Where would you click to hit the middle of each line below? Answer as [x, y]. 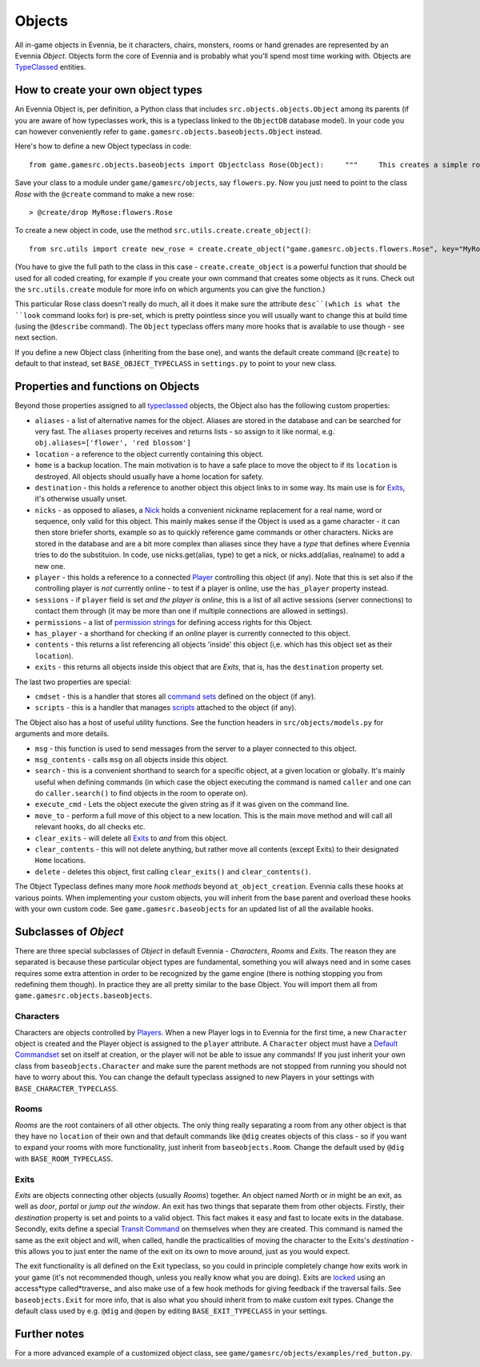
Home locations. [60, 861]
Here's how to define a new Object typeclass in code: [103, 146]
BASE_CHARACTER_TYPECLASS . [67, 1088]
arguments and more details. [62, 734]
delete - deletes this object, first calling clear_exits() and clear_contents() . [173, 871]
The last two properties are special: [73, 682]
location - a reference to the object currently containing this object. [149, 454]
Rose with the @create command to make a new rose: [105, 194]
